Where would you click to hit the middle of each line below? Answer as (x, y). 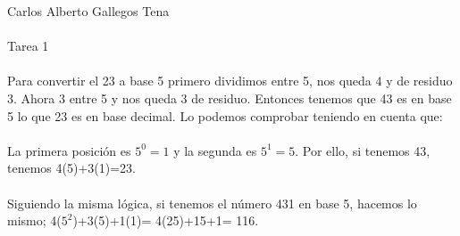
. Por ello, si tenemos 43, (363, 150)
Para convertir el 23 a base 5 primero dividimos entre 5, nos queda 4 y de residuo (230, 81)
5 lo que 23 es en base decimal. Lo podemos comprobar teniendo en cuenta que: (225, 115)
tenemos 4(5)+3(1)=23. (71, 168)
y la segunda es (215, 150)
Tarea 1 (28, 46)
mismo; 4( (34, 220)
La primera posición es (69, 150)
